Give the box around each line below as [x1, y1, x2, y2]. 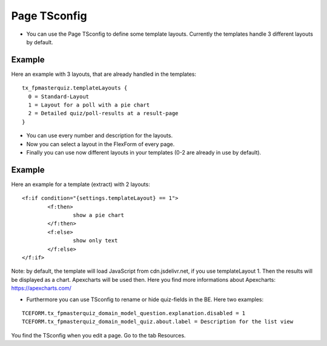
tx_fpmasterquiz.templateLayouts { [22, 85, 128, 91]
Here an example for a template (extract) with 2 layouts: [11, 181, 151, 188]
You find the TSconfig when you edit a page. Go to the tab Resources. [11, 331, 186, 339]
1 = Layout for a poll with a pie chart [28, 102, 150, 108]
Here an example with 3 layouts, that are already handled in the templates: [11, 70, 197, 78]
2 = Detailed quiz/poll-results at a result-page [28, 110, 179, 117]
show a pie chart [73, 212, 124, 219]
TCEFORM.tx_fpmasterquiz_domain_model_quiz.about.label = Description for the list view [22, 318, 294, 325]
